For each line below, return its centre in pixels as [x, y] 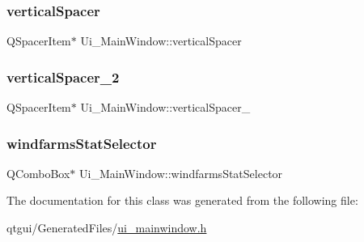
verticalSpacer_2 [63, 76]
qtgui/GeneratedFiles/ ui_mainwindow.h [107, 228]
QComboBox [38, 173]
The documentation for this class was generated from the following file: [182, 200]
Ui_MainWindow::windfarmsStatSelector [181, 173]
